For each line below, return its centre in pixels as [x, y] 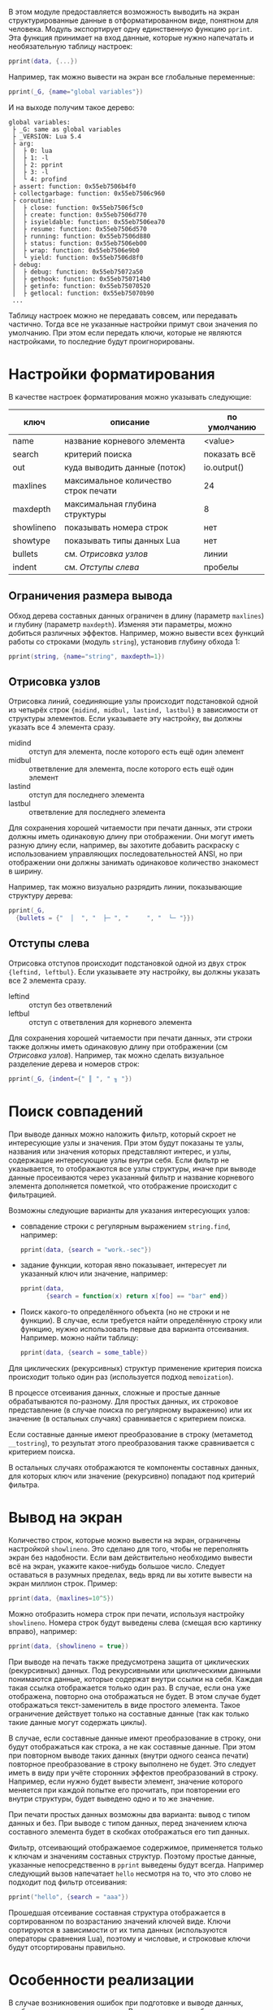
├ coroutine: [34, 200]
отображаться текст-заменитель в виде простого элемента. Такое [125, 1705]
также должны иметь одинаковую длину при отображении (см [118, 1046]
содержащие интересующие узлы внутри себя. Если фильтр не [119, 1160]
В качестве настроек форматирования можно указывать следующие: [130, 396]
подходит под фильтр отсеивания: [68, 1882]
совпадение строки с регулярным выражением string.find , [125, 1226]
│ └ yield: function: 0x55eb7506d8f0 [78, 257]
